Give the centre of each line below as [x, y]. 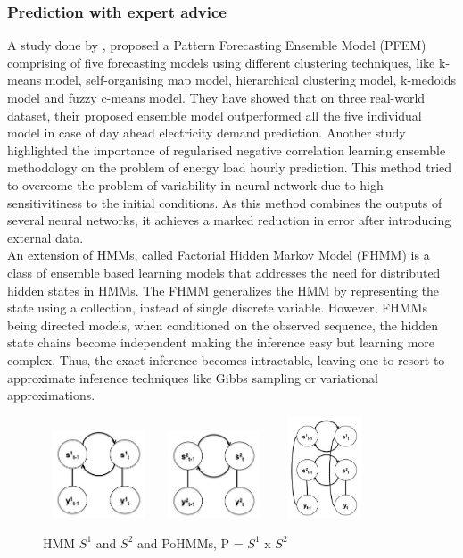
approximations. [51, 395]
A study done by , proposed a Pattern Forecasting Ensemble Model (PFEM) [217, 45]
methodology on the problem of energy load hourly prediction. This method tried [230, 167]
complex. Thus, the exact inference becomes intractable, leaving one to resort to [226, 359]
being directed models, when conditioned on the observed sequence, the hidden [223, 325]
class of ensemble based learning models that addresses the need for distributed [224, 272]
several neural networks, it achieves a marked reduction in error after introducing [229, 220]
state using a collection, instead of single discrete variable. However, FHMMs [217, 308]
